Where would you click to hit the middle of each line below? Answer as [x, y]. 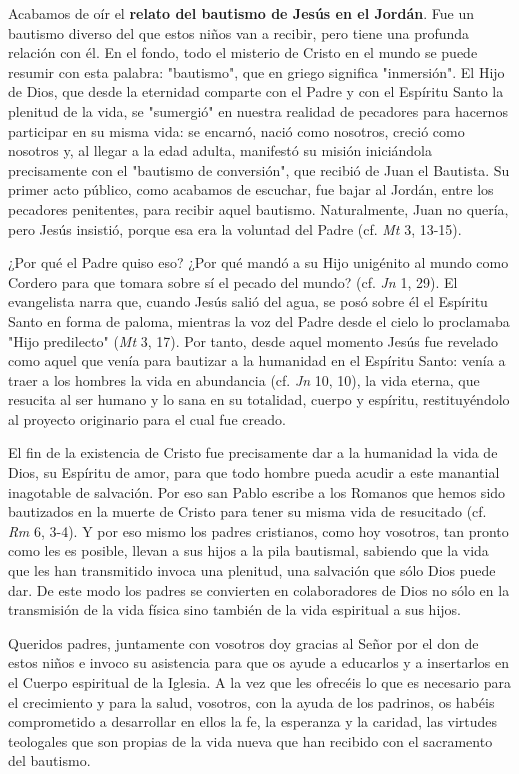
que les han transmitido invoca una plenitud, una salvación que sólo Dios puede [252, 570]
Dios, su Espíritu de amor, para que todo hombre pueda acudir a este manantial [254, 472]
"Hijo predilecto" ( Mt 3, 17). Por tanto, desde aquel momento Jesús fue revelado [253, 340]
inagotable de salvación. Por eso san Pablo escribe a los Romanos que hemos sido [257, 491]
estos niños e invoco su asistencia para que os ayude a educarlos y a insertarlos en [258, 662]
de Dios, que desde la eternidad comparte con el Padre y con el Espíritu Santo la [256, 91]
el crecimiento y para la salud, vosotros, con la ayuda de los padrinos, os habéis [251, 701]
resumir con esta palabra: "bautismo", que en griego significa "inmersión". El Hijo [256, 71]
